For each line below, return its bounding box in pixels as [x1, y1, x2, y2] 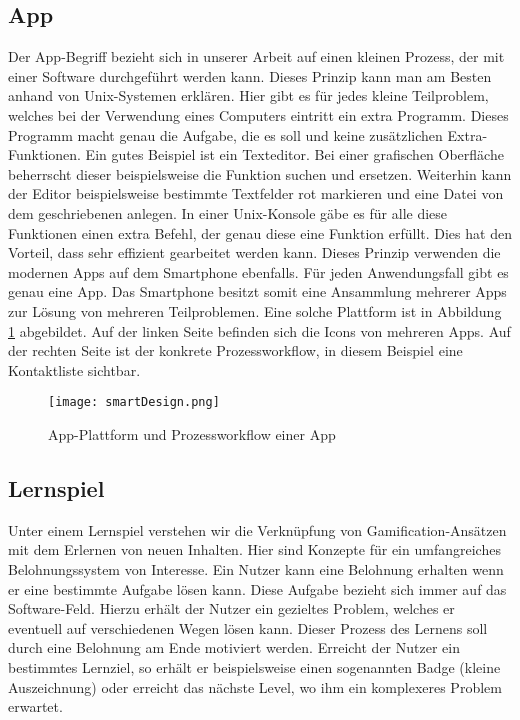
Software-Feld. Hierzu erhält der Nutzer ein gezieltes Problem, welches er [8, 598, 455, 619]
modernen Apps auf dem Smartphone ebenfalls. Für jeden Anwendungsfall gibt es [8, 261, 509, 282]
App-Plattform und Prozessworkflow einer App [48, 423, 336, 444]
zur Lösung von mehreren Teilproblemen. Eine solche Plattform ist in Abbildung [8, 300, 502, 321]
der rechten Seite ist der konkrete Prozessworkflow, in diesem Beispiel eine [8, 340, 463, 361]
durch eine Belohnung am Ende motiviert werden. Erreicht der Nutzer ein [8, 637, 460, 658]
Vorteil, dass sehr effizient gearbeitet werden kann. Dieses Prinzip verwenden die [8, 242, 501, 263]
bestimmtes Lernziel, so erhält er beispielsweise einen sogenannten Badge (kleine [8, 656, 501, 677]
